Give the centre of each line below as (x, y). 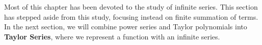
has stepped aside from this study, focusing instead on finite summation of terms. (131, 16)
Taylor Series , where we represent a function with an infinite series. (112, 36)
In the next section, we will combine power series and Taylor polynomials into (126, 27)
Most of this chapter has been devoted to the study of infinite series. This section (131, 7)
